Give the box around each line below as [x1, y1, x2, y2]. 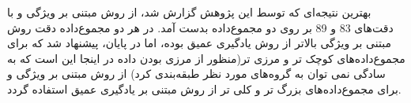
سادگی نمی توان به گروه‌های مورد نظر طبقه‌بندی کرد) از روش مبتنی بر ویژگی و [7, 65, 386, 82]
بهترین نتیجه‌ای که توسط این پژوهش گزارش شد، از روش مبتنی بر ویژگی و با [7, 4, 371, 20]
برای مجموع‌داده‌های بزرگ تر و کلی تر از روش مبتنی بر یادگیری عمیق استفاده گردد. [7, 80, 402, 97]
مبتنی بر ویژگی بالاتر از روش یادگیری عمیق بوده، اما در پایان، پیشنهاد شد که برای [7, 35, 391, 51]
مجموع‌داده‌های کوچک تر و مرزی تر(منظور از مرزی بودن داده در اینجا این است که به [7, 50, 405, 66]
